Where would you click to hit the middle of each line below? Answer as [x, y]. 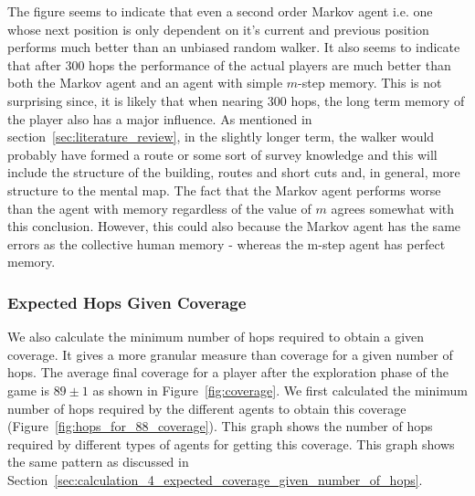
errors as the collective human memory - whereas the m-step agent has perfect [227, 243]
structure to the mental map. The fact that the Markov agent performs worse [224, 190]
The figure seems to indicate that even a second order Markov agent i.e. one [220, 11]
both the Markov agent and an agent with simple [145, 83]
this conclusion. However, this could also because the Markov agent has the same [234, 226]
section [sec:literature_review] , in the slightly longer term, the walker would [221, 137]
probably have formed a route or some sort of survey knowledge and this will [222, 154]
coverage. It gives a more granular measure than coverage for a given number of [230, 354]
